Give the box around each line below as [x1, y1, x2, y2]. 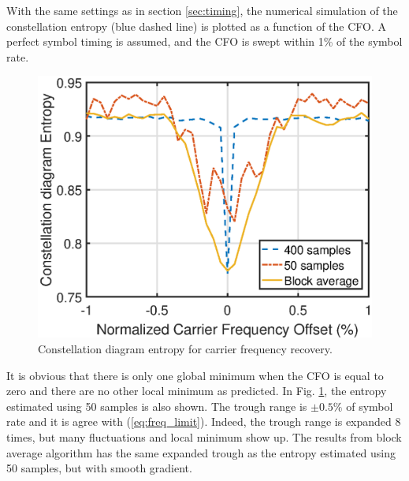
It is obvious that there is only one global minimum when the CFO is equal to [6, 367, 384, 383]
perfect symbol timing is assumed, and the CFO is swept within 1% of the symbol [6, 33, 403, 50]
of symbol [346, 397, 393, 414]
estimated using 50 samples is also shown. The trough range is [6, 397, 307, 414]
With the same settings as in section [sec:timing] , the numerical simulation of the [6, 2, 398, 18]
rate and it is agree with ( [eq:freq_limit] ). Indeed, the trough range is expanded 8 [6, 413, 401, 430]
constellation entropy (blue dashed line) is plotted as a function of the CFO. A [6, 17, 387, 34]
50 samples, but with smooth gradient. [6, 460, 192, 476]
